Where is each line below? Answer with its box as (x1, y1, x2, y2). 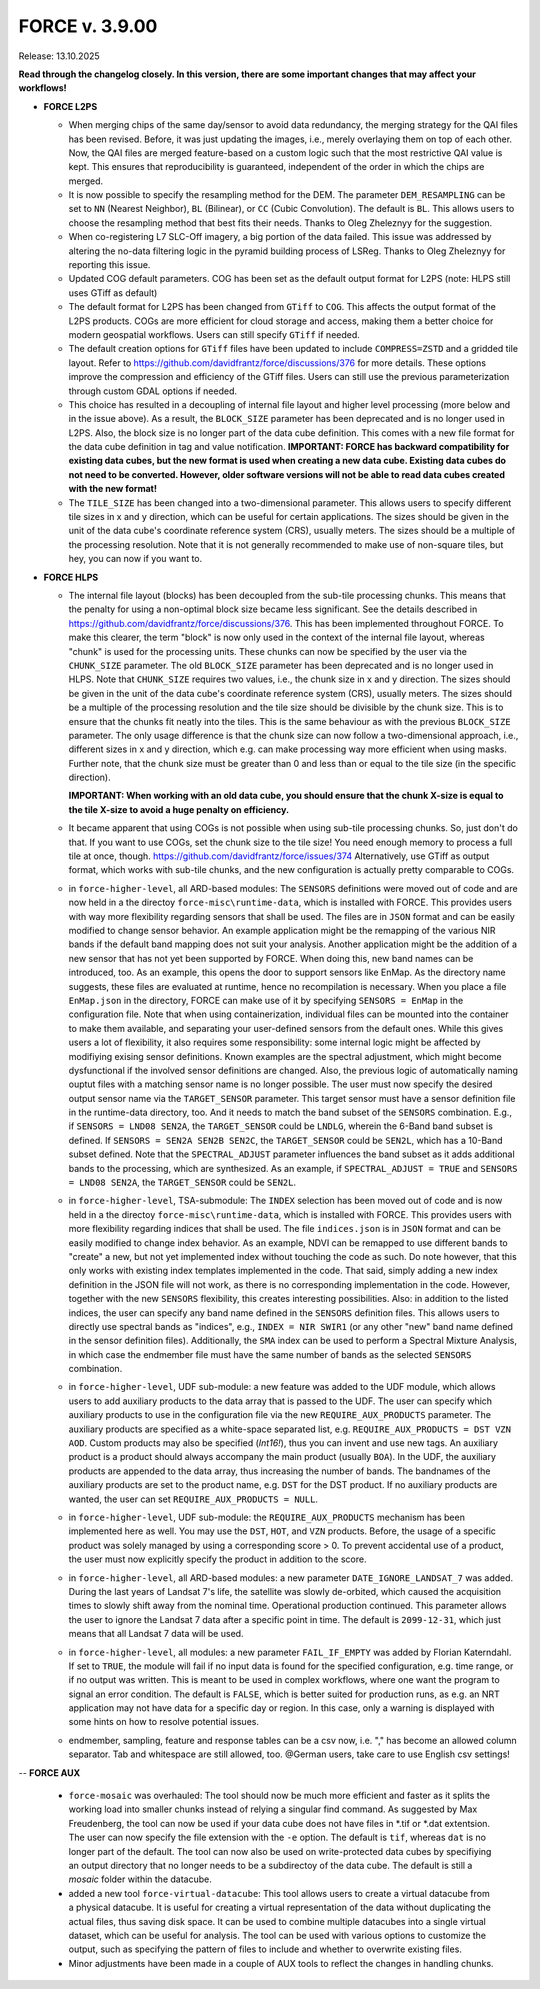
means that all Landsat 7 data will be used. (68, 1628, 244, 1640)
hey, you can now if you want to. (68, 553, 203, 565)
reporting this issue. (68, 259, 151, 271)
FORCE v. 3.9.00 (18, 15, 158, 37)
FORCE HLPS (43, 571, 99, 583)
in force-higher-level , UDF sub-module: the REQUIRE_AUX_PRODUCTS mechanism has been (68, 1511, 465, 1523)
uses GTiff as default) (68, 286, 158, 299)
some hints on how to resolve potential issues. (68, 1716, 260, 1728)
